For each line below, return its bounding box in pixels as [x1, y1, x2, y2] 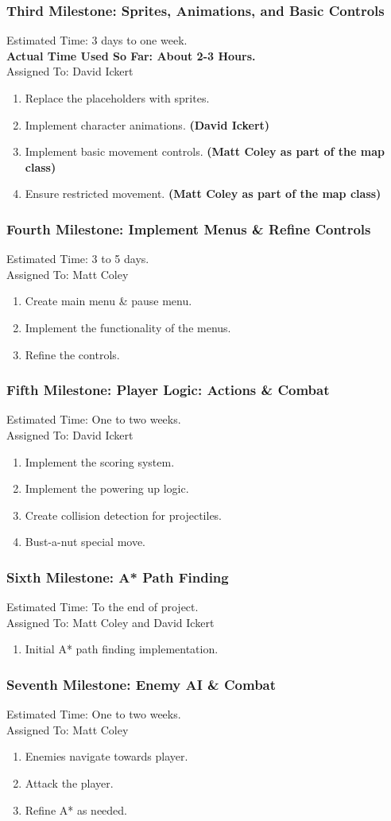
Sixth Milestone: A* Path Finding [6, 567, 229, 587]
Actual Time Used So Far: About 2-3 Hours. [6, 47, 256, 64]
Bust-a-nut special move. [25, 533, 146, 550]
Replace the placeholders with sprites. [25, 90, 210, 106]
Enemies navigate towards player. [25, 748, 188, 765]
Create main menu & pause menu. [25, 292, 192, 309]
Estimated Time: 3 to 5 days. [6, 250, 149, 267]
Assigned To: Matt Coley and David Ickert [6, 614, 215, 630]
